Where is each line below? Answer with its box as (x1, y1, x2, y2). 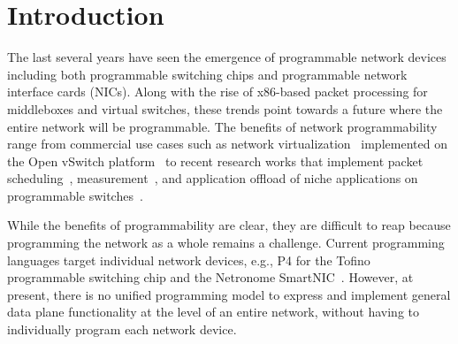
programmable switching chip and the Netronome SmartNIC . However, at (7, 268, 414, 287)
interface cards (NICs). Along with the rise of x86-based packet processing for (7, 82, 428, 101)
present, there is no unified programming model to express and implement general (7, 285, 451, 303)
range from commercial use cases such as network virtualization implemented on (7, 134, 447, 153)
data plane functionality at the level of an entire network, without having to (7, 302, 420, 321)
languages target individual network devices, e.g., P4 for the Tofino (7, 250, 370, 269)
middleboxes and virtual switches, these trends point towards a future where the (7, 99, 443, 118)
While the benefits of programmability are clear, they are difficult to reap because (7, 216, 451, 234)
